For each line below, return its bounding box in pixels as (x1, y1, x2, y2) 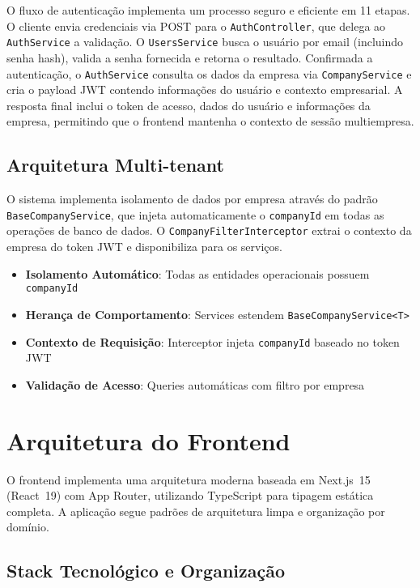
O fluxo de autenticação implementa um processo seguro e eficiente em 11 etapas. (6, 2, 410, 18)
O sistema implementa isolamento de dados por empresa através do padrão (6, 190, 378, 207)
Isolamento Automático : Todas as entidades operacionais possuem (25, 265, 370, 282)
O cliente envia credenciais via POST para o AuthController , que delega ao (6, 17, 386, 34)
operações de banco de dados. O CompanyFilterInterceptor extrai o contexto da (6, 222, 412, 239)
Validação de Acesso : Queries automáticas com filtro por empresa (25, 376, 365, 393)
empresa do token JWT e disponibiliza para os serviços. (6, 238, 282, 255)
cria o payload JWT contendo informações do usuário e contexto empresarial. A (6, 81, 403, 98)
